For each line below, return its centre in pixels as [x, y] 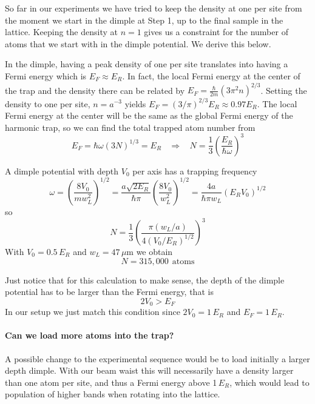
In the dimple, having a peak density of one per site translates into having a [147, 64]
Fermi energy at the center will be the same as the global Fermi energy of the [149, 115]
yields [135, 103]
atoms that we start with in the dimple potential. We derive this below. [138, 43]
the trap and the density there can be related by [95, 90]
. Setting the [284, 90]
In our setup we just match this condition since [93, 312]
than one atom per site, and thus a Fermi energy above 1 [111, 382]
